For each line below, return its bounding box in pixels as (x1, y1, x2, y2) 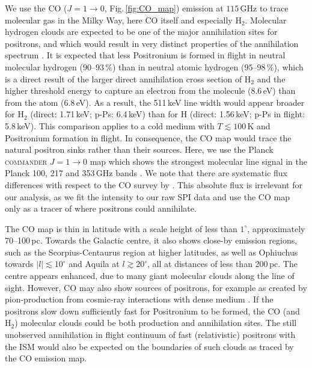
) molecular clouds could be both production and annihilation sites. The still (14, 316, 297, 329)
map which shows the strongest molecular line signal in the (90, 155, 307, 167)
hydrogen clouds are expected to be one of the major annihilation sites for (5, 25, 278, 38)
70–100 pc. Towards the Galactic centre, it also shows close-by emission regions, (5, 234, 298, 247)
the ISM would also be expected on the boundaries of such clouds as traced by (5, 340, 294, 352)
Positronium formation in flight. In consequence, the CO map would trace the (5, 131, 292, 144)
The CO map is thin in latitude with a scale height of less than (5, 222, 237, 235)
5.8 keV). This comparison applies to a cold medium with (5, 119, 215, 132)
